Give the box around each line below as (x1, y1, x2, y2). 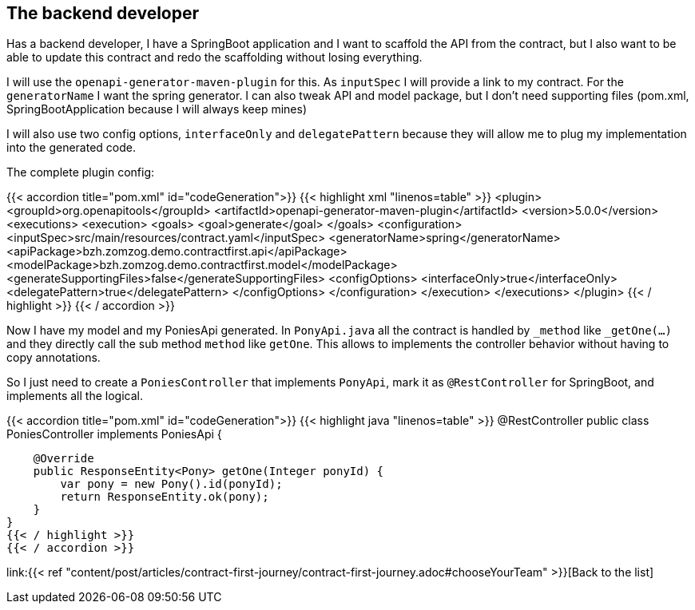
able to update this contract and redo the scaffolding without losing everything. (6, 50, 423, 65)
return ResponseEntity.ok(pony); (60, 490, 269, 504)
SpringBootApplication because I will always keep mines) (6, 102, 308, 117)
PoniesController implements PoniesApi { (6, 427, 222, 442)
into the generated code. (6, 141, 136, 155)
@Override (33, 452, 94, 465)
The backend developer (6, 3, 200, 23)
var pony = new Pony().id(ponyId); (60, 477, 283, 491)
